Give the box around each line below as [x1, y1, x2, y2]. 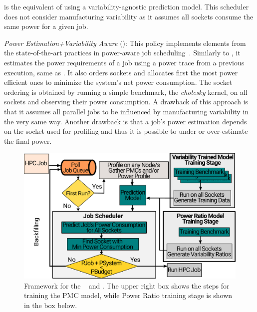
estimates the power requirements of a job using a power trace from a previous [4, 57, 245, 67]
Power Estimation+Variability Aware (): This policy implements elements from [4, 37, 246, 48]
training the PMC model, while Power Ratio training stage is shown [24, 290, 233, 301]
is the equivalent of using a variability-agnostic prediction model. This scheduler [4, 1, 249, 11]
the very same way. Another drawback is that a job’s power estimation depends [4, 116, 247, 126]
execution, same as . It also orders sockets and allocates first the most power [4, 67, 238, 77]
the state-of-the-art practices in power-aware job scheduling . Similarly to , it [4, 47, 241, 58]
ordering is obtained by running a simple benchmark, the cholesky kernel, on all [4, 86, 248, 97]
